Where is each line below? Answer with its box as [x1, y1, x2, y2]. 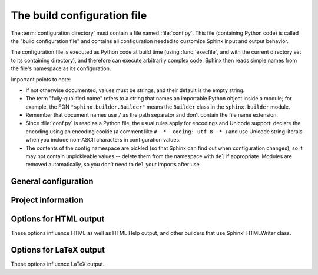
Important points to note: [11, 76, 71, 83]
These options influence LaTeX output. [11, 260, 105, 268]
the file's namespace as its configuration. [11, 65, 111, 72]
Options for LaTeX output [11, 245, 105, 255]
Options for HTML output [11, 214, 105, 224]
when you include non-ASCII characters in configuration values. [25, 136, 181, 143]
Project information [11, 195, 84, 205]
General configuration [11, 176, 94, 186]
